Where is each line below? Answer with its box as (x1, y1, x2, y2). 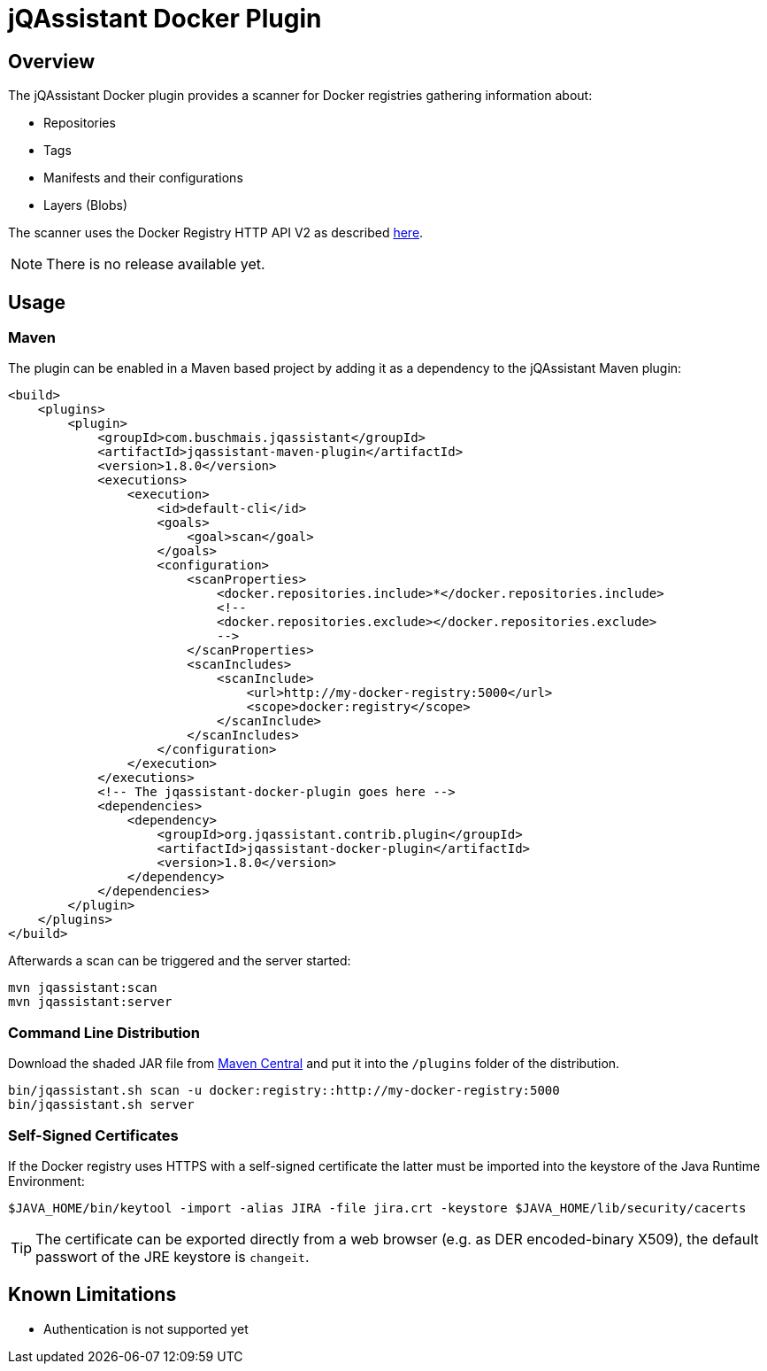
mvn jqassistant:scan (8, 980, 157, 995)
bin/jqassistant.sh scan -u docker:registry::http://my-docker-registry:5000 (8, 1083, 560, 1098)
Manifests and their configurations (43, 170, 243, 186)
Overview (8, 50, 96, 73)
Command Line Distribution (8, 1023, 201, 1042)
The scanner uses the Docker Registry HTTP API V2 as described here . (8, 225, 424, 241)
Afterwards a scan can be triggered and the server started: (8, 953, 351, 969)
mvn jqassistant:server (8, 995, 173, 1010)
